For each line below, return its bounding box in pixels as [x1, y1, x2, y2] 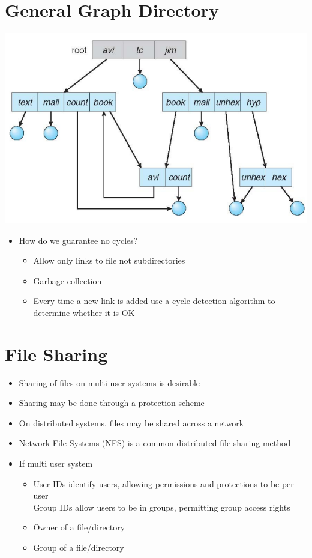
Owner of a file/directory [33, 521, 125, 533]
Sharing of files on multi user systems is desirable [19, 376, 200, 389]
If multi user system [19, 456, 93, 469]
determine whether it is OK [33, 306, 135, 318]
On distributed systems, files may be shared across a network [19, 416, 244, 429]
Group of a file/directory [33, 541, 124, 553]
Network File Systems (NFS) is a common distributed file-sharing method [19, 437, 291, 449]
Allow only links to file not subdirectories [33, 254, 185, 267]
